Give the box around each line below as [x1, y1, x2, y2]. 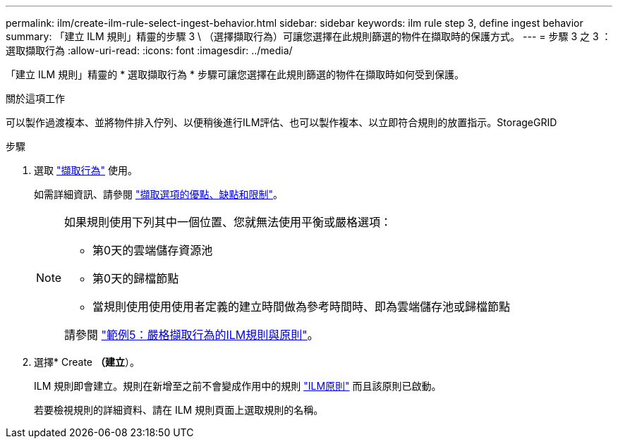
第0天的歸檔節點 [92, 271, 179, 285]
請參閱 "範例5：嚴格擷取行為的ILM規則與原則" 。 [64, 328, 319, 342]
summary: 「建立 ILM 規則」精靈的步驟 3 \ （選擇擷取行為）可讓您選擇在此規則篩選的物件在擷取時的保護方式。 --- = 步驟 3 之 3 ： [6, 30, 612, 42]
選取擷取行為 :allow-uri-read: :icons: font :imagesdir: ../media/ [6, 44, 293, 56]
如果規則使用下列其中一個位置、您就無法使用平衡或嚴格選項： [64, 215, 392, 229]
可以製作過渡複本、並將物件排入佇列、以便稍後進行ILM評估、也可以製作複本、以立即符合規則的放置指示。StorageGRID [6, 116, 557, 128]
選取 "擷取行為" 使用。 [34, 164, 138, 176]
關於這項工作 [6, 92, 65, 104]
